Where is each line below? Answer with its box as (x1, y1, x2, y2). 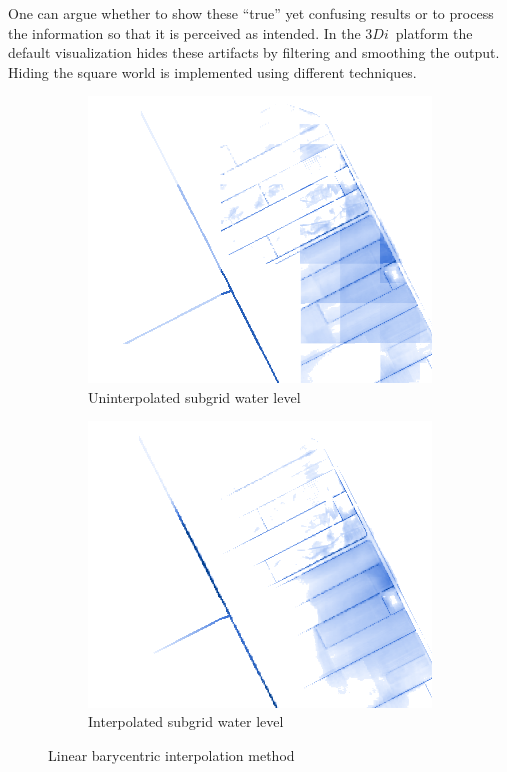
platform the (395, 22, 473, 43)
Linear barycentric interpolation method (48, 745, 295, 766)
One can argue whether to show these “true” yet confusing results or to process (8, 3, 494, 23)
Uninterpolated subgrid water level (88, 386, 301, 407)
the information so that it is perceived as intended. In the (8, 22, 361, 43)
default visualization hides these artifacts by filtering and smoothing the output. (8, 42, 500, 63)
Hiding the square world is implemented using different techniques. (8, 61, 417, 82)
